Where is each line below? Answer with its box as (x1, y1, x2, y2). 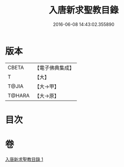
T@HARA (7, 92, 30, 99)
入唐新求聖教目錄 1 (5, 156, 43, 162)
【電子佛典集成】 (34, 64, 75, 71)
